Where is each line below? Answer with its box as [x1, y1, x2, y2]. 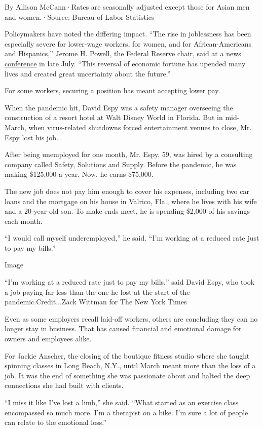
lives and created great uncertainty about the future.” [5, 68, 171, 79]
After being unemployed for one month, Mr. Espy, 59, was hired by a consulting [5, 149, 253, 160]
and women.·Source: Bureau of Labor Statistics [5, 11, 155, 22]
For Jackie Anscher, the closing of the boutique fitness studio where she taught [5, 350, 250, 361]
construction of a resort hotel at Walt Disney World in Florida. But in [5, 112, 223, 123]
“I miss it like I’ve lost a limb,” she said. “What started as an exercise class [5, 397, 239, 407]
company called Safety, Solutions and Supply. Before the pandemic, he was [5, 159, 237, 169]
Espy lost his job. [5, 132, 58, 142]
